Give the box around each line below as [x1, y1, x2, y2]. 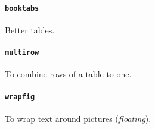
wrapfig [5, 92, 35, 101]
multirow [5, 48, 39, 57]
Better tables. [5, 23, 55, 36]
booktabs [5, 4, 39, 12]
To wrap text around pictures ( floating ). [5, 112, 151, 124]
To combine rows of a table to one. [5, 68, 132, 80]
